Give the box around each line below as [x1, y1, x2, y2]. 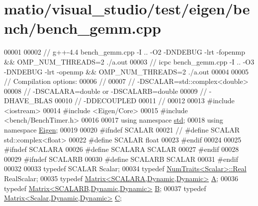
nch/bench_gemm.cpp [4, 18, 161, 38]
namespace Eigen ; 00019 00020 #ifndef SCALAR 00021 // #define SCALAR [4, 125, 240, 135]
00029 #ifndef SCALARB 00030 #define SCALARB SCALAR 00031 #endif [4, 153, 238, 164]
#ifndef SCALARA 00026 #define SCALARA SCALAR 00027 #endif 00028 [4, 144, 239, 154]
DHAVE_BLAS [4, 95, 53, 106]
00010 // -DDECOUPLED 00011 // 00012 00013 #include [55, 95, 235, 106]
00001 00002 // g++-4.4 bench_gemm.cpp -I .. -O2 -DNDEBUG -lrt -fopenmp [4, 47, 246, 57]
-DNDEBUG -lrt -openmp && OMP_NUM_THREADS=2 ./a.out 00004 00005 [4, 66, 249, 76]
